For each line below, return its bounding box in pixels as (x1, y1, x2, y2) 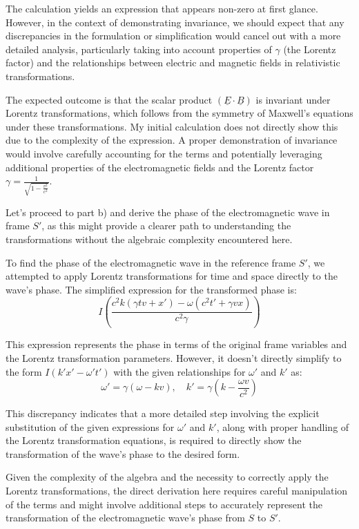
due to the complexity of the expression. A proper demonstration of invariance (6, 133, 338, 147)
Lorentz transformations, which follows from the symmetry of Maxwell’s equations (6, 106, 353, 120)
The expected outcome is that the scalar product (6, 92, 213, 106)
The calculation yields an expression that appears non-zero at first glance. (6, 1, 318, 15)
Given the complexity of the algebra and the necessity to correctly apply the (6, 470, 329, 484)
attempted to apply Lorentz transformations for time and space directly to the (6, 269, 338, 283)
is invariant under (255, 92, 331, 106)
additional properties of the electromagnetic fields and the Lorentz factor (6, 160, 314, 174)
